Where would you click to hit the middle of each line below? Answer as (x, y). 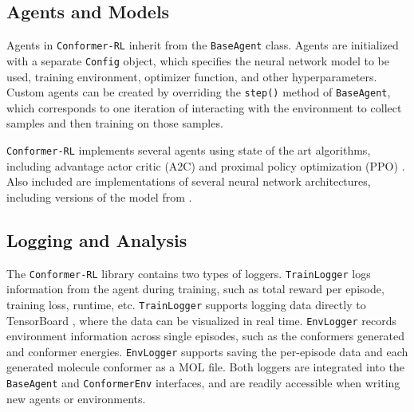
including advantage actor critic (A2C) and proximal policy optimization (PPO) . (206, 165)
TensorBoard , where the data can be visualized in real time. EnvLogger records (201, 320)
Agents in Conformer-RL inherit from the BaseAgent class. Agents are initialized (203, 45)
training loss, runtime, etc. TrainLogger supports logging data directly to (186, 304)
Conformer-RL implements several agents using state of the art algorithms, (189, 149)
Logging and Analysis (97, 239)
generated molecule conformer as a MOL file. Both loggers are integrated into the (205, 367)
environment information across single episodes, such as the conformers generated (205, 336)
